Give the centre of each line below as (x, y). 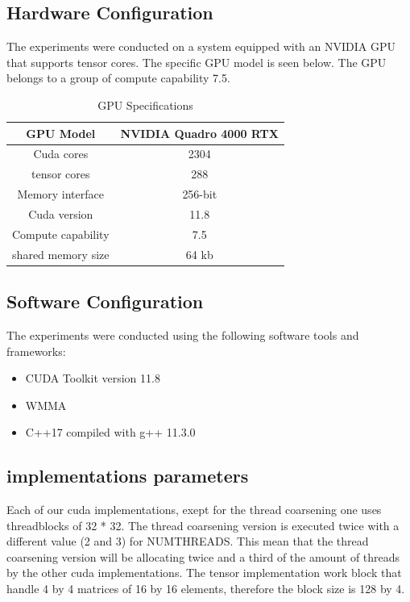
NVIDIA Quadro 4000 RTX (199, 133)
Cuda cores (61, 154)
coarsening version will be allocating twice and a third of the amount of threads (203, 556)
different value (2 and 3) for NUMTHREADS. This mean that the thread (188, 541)
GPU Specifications (145, 105)
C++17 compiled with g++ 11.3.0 (110, 432)
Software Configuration (105, 301)
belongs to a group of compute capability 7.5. (118, 78)
